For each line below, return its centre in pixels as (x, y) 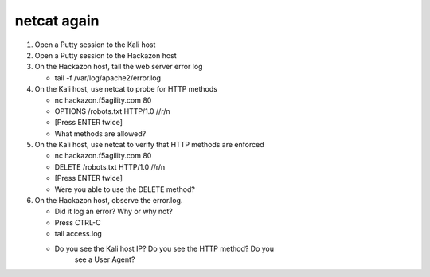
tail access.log (78, 234)
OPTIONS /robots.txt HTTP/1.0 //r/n (112, 111)
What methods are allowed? (100, 133)
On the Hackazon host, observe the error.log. (109, 201)
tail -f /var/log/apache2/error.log (108, 78)
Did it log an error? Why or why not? (113, 212)
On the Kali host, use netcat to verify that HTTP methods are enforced (149, 145)
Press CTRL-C (78, 222)
